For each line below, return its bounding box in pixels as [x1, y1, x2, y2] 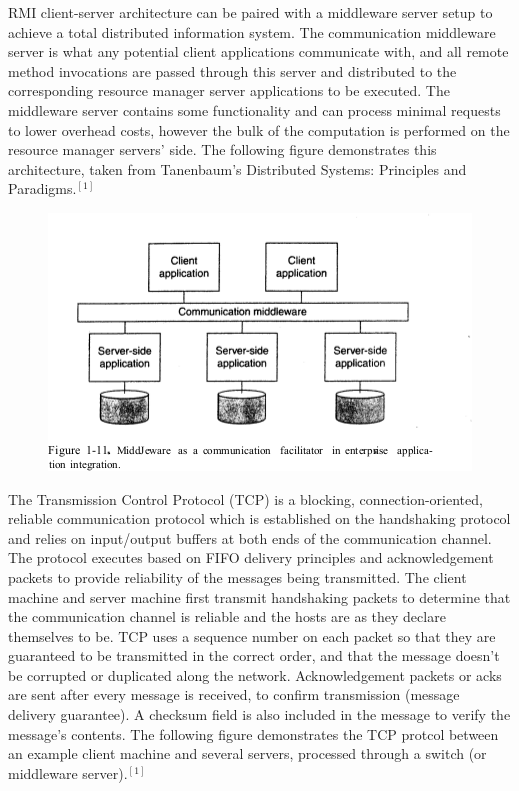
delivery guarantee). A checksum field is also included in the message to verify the [8, 704, 511, 725]
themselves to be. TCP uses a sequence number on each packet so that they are [8, 625, 496, 646]
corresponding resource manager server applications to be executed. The [8, 80, 450, 101]
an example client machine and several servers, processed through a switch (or [8, 743, 487, 764]
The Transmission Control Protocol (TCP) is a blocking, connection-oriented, [8, 488, 483, 509]
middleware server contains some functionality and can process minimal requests [8, 99, 501, 120]
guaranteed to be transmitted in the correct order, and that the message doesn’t [8, 645, 500, 666]
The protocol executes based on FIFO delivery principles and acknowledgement [8, 547, 494, 568]
